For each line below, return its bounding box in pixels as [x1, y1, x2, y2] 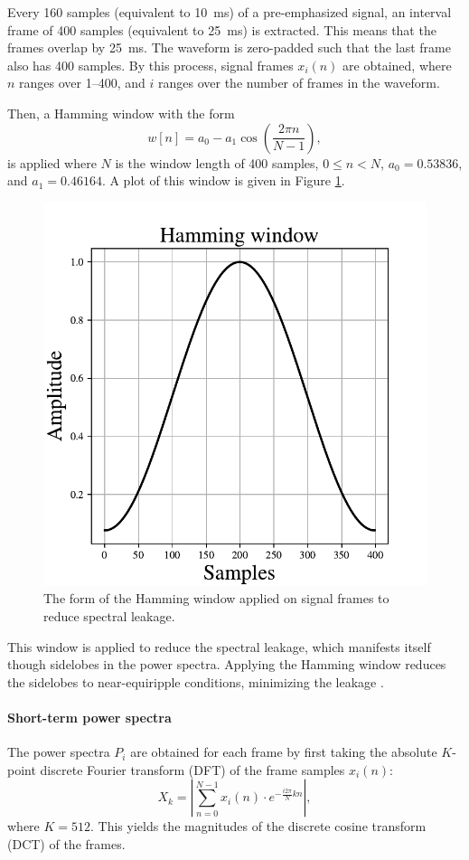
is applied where [7, 153, 97, 172]
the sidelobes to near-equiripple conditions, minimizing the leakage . [7, 672, 384, 691]
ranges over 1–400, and [19, 73, 145, 92]
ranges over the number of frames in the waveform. [158, 73, 440, 92]
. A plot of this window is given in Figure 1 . [101, 171, 345, 190]
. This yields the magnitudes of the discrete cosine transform [90, 817, 427, 836]
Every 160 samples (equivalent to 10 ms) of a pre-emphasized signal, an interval [7, 3, 452, 21]
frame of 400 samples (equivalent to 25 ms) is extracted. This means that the [7, 20, 436, 39]
